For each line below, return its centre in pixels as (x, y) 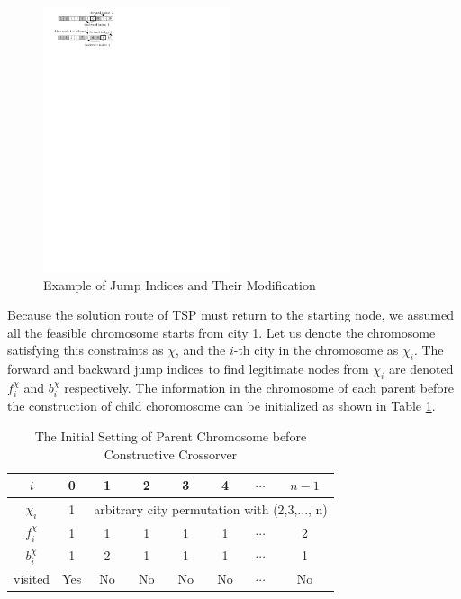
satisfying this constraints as (86, 350)
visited (32, 578)
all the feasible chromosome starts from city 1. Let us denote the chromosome (221, 332)
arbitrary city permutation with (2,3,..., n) (211, 508)
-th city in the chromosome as (316, 350)
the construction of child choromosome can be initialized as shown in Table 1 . (221, 406)
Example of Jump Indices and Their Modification (180, 284)
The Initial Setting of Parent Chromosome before (171, 436)
